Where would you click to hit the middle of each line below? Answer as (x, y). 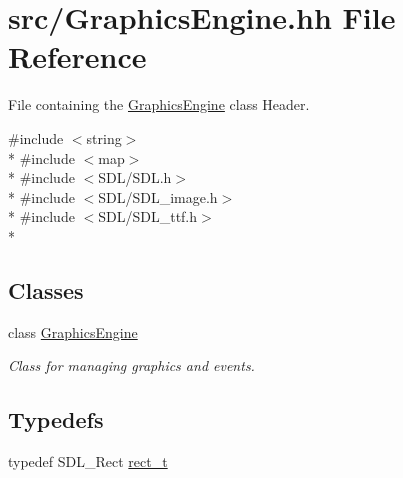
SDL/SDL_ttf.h (148, 216)
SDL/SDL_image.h (158, 196)
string (104, 137)
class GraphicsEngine (73, 331)
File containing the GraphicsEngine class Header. (159, 104)
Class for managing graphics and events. (131, 365)
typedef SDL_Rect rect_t (88, 461)
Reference (77, 56)
